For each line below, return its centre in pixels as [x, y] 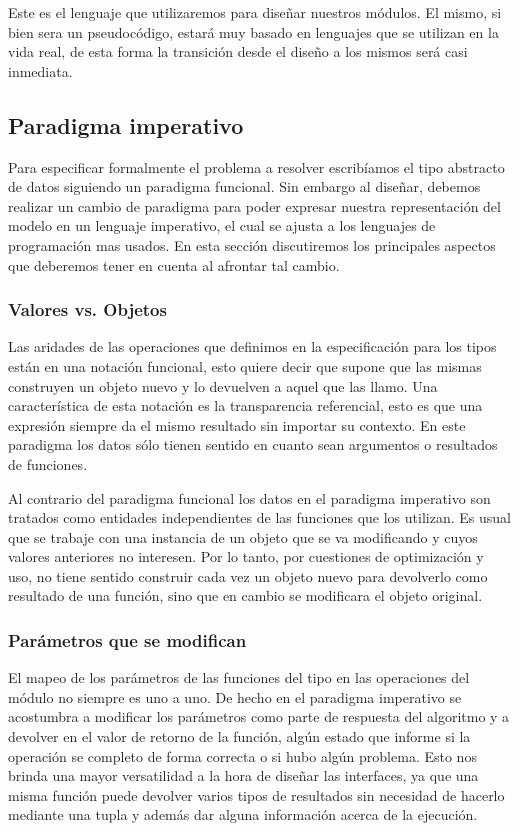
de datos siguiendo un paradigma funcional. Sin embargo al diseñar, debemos [244, 186]
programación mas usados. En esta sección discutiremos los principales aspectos [252, 244]
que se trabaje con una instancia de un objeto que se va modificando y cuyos [243, 536]
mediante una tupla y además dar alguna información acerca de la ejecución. [243, 814]
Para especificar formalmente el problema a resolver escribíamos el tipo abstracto [256, 166]
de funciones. [48, 463]
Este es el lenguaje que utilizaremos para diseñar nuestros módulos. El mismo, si [255, 12]
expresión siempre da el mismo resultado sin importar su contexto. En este [237, 424]
